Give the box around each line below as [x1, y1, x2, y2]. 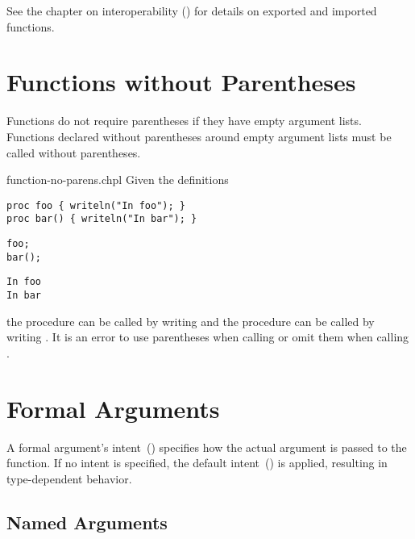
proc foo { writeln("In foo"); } [6, 199, 185, 211]
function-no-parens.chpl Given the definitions [6, 171, 229, 188]
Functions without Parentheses [6, 65, 356, 98]
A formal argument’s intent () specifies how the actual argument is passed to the [6, 438, 407, 455]
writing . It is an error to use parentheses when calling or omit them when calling [6, 328, 409, 345]
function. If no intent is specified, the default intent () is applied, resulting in [6, 454, 388, 471]
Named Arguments [6, 509, 168, 534]
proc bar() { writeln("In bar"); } [6, 213, 197, 225]
